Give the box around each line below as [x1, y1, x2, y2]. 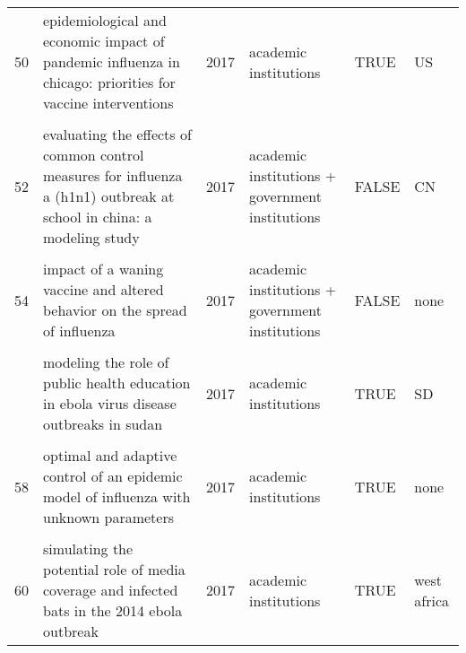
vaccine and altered [43, 279, 164, 300]
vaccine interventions [43, 92, 174, 113]
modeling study [43, 227, 140, 248]
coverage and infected [43, 579, 178, 600]
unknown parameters [43, 507, 174, 527]
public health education [43, 372, 191, 393]
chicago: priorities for [43, 72, 176, 92]
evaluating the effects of [43, 124, 192, 144]
